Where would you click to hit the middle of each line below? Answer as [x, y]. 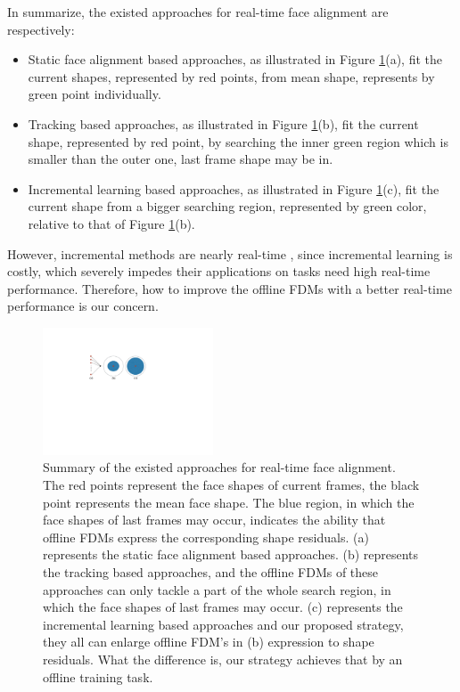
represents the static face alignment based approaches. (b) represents [231, 554]
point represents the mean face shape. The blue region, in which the [229, 502]
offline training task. [98, 676]
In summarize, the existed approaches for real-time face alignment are [198, 12]
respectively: [41, 29]
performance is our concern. [83, 306]
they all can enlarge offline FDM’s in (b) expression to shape [209, 642]
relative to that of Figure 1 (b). [111, 223]
